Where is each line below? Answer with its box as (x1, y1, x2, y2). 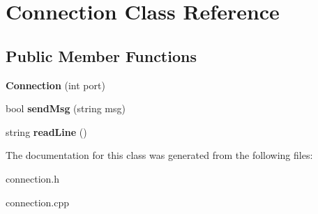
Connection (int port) (6, 77, 105, 92)
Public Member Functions (6, 45, 197, 66)
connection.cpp (6, 194, 70, 209)
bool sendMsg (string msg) (6, 101, 126, 116)
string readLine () (6, 124, 87, 139)
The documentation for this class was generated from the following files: (6, 148, 313, 162)
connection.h (6, 171, 60, 185)
